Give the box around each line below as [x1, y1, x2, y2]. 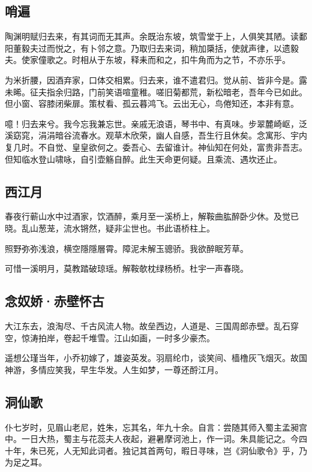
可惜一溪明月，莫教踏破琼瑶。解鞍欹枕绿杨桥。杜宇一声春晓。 [5, 262, 248, 275]
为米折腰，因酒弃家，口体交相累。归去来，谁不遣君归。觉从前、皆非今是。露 [5, 73, 307, 86]
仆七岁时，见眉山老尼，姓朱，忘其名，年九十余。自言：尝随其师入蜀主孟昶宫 [5, 420, 307, 433]
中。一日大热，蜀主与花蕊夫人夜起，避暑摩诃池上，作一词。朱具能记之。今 [5, 432, 299, 445]
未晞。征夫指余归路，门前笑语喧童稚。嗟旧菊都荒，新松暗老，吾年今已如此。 [5, 85, 307, 98]
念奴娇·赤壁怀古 [5, 291, 104, 310]
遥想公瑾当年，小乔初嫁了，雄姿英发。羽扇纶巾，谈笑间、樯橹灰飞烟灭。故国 [5, 351, 307, 364]
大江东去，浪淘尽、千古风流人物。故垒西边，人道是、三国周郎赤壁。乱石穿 [5, 319, 299, 332]
